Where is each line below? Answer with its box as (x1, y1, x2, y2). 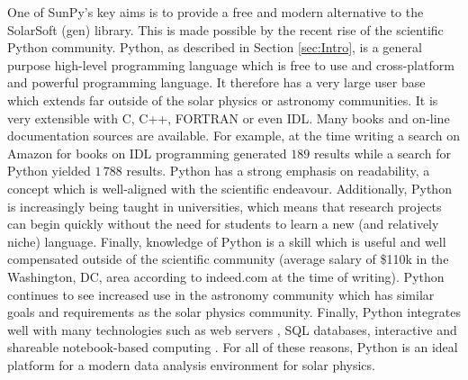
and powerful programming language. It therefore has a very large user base (7, 73, 426, 92)
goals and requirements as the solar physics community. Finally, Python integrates (7, 303, 461, 321)
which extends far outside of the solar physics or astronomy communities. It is (7, 90, 438, 109)
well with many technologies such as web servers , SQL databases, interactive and (7, 320, 457, 339)
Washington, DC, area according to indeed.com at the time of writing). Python (7, 267, 445, 285)
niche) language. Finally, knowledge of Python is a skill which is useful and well (7, 231, 446, 250)
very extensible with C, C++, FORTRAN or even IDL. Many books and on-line (7, 108, 450, 127)
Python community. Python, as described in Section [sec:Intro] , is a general (7, 38, 422, 57)
